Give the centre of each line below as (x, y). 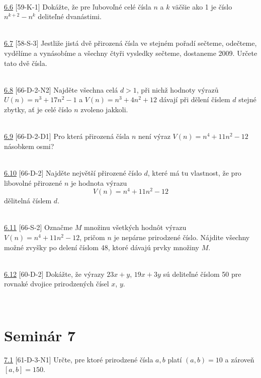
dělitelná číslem (28, 201)
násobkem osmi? (29, 146)
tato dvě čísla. (26, 63)
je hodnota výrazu (99, 182)
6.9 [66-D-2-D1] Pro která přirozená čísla (67, 136)
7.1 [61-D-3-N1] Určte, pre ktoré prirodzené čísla (79, 359)
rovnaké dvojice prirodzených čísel (57, 284)
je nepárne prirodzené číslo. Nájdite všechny (182, 237)
